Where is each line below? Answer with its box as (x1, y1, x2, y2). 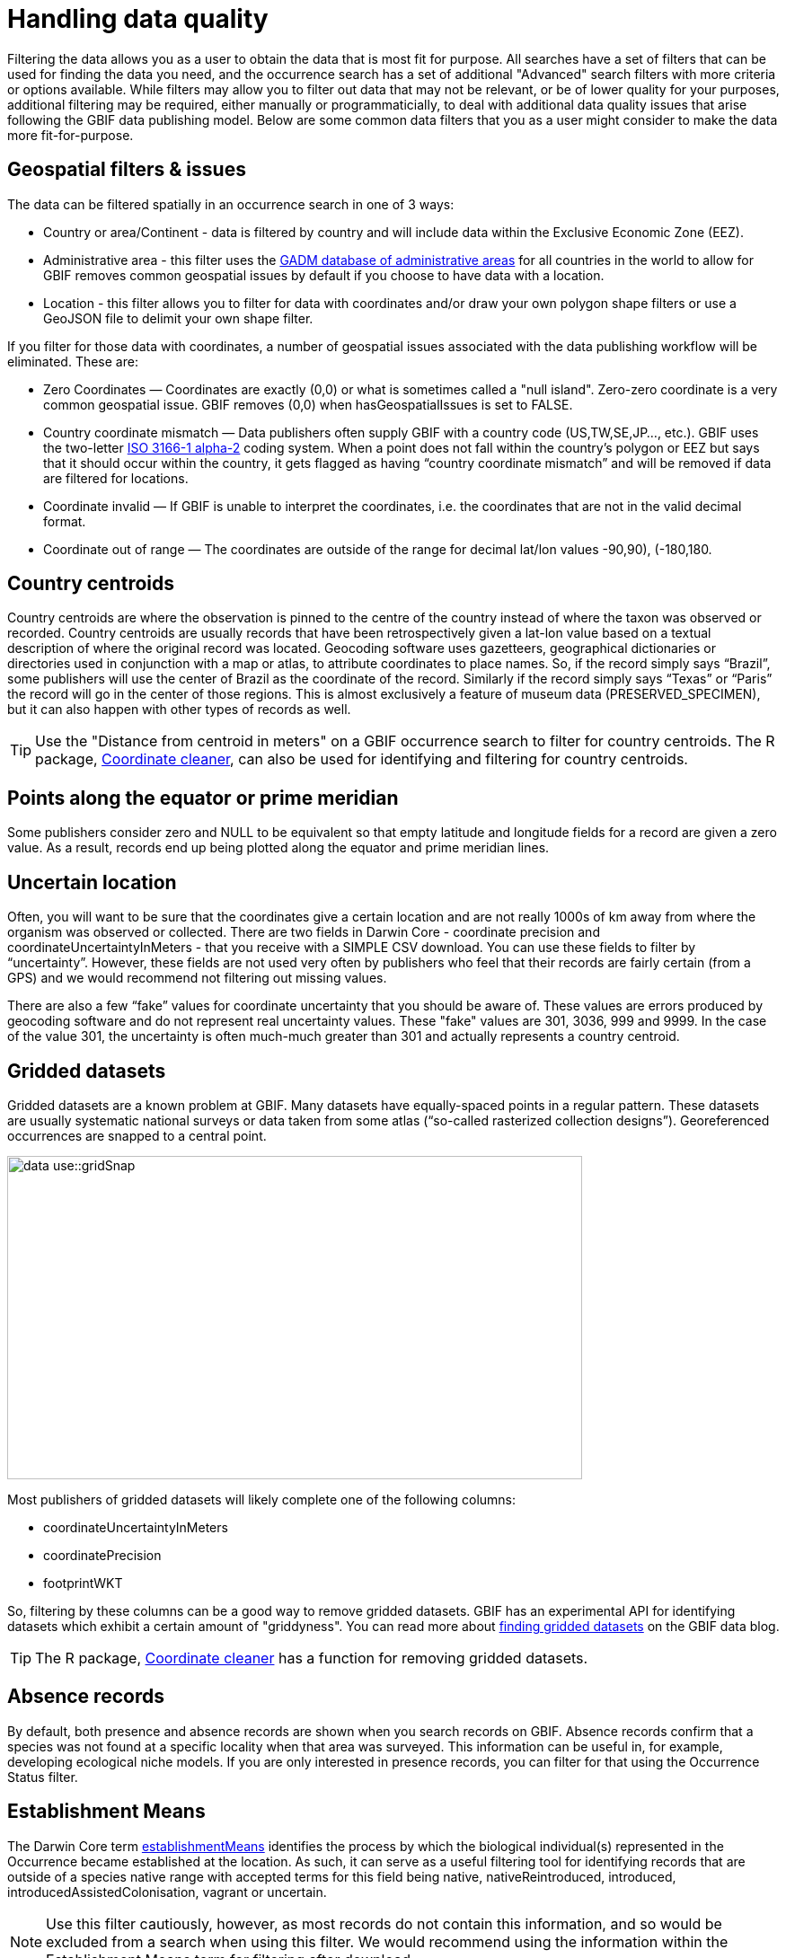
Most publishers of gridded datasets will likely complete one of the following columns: (7, 1491, 517, 1507)
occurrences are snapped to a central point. (7, 1127, 267, 1143)
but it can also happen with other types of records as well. (7, 701, 351, 718)
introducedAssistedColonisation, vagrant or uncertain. (7, 1883, 327, 1900)
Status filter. (7, 1768, 78, 1785)
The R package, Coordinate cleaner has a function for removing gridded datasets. (35, 1648, 588, 1667)
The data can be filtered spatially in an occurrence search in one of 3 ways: (7, 196, 455, 212)
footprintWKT (43, 1574, 123, 1591)
